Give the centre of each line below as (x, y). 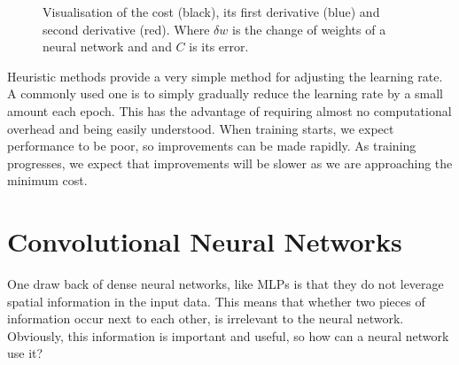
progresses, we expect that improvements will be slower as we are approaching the (230, 163)
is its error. (219, 47)
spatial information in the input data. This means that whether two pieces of (216, 301)
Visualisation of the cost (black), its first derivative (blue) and (211, 12)
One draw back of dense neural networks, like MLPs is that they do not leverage (226, 284)
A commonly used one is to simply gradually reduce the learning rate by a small (225, 93)
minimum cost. (47, 180)
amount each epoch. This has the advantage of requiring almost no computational (229, 110)
